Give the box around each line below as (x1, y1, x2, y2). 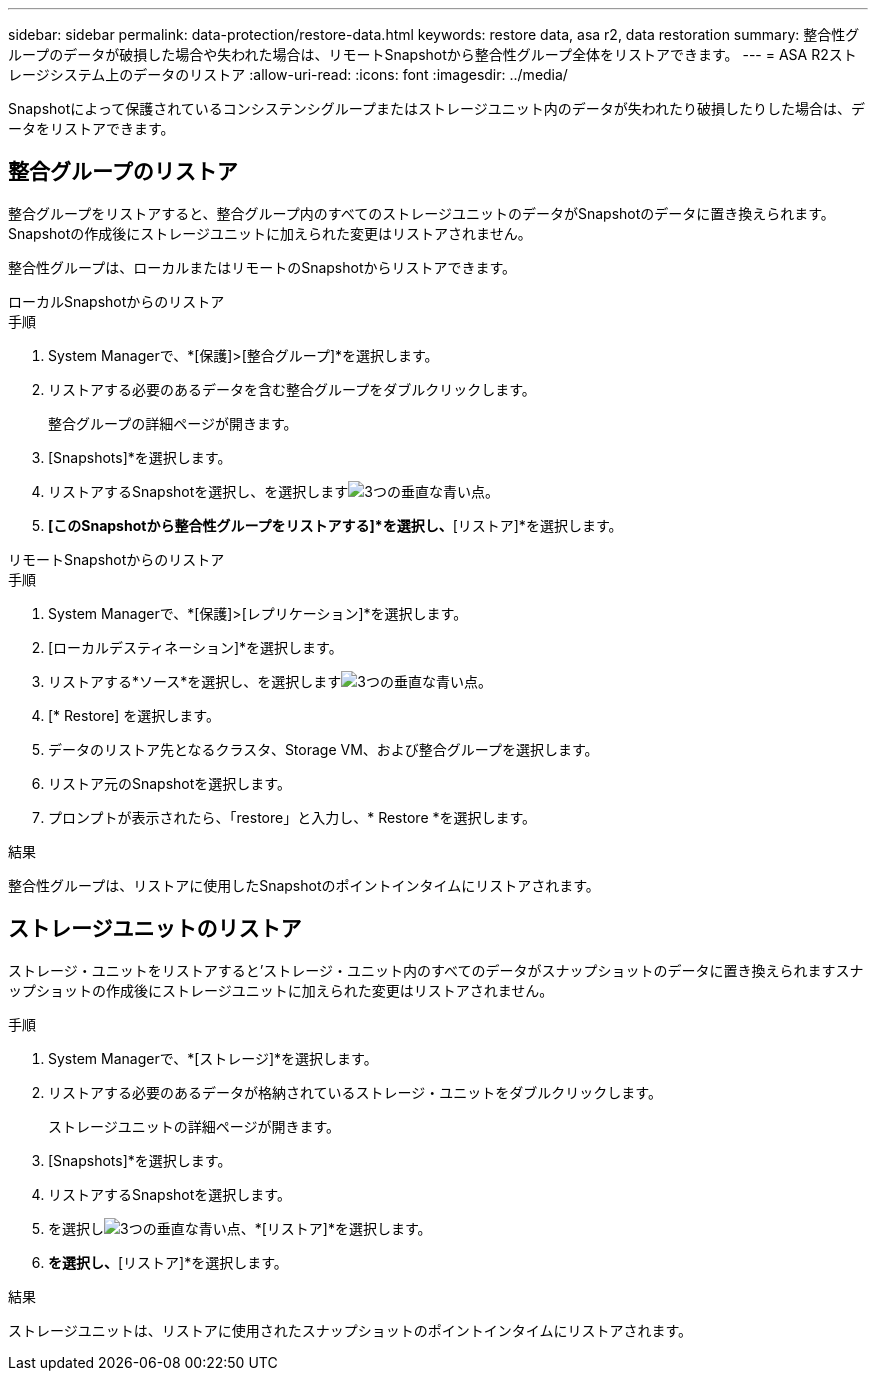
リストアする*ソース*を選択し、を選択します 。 (48, 672, 492, 690)
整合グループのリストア (8, 159, 238, 185)
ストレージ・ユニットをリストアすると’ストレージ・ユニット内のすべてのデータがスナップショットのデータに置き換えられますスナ (8, 961, 864, 979)
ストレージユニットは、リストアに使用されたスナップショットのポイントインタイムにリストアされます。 (8, 1321, 693, 1339)
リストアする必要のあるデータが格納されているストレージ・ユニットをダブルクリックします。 (48, 1083, 662, 1101)
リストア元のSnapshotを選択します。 (48, 774, 291, 792)
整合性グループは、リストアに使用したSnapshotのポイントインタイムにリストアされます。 (8, 876, 600, 894)
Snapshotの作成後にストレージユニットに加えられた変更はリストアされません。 (8, 224, 532, 242)
